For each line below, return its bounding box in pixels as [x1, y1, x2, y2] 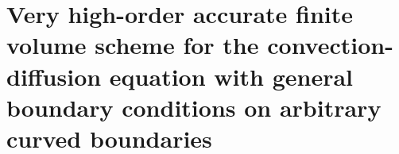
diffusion [6, 60, 102, 92]
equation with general [109, 60, 354, 92]
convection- [267, 29, 393, 61]
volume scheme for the [6, 29, 259, 61]
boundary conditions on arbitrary [6, 90, 382, 123]
